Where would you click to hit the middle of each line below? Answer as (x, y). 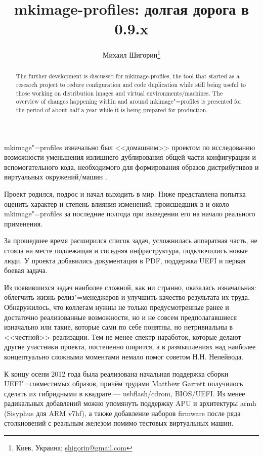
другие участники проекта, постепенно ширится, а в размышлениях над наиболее (130, 347)
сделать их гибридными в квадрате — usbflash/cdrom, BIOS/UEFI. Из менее (125, 393)
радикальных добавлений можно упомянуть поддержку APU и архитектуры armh (130, 403)
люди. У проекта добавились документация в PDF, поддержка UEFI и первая (125, 260)
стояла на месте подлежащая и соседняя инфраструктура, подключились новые (126, 250)
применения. (24, 223)
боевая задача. (26, 270)
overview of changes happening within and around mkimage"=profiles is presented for (129, 101)
